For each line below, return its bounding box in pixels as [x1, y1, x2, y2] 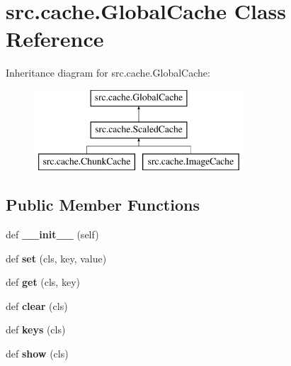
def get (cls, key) [6, 274, 80, 289]
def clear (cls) [6, 298, 68, 313]
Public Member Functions [6, 194, 200, 216]
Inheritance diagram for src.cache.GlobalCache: [6, 65, 210, 80]
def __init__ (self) [6, 227, 99, 242]
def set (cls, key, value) [6, 250, 107, 265]
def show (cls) [6, 346, 69, 361]
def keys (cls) [6, 322, 66, 337]
